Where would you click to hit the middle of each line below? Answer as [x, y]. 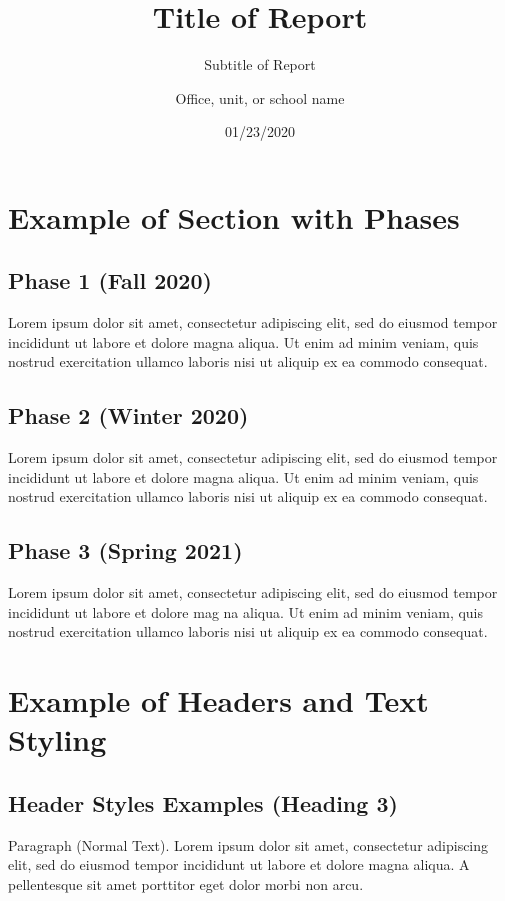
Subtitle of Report [260, 64]
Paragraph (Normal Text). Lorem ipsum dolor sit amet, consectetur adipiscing [248, 844]
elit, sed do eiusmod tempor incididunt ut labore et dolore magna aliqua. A [239, 864]
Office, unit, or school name [260, 97]
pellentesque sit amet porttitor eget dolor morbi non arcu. [186, 884]
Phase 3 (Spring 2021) [125, 550]
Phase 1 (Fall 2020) [110, 280]
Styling [57, 739]
